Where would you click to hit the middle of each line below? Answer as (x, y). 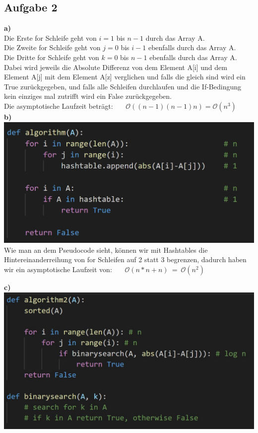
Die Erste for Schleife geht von (50, 37)
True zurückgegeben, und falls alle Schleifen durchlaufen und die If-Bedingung (123, 86)
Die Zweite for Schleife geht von (52, 47)
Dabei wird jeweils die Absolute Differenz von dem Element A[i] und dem (116, 67)
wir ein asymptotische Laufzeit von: (58, 269)
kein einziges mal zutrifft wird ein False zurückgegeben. (88, 96)
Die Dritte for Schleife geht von (52, 57)
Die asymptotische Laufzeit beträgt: (59, 106)
